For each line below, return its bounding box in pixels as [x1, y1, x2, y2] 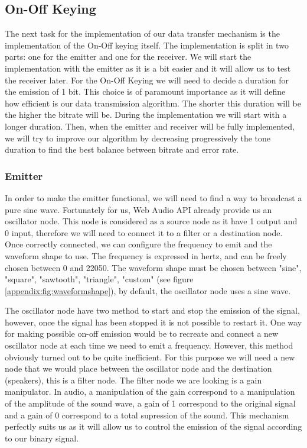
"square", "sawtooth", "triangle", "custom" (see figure [5, 273, 194, 285]
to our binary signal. [5, 431, 79, 444]
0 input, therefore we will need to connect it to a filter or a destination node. [5, 226, 283, 238]
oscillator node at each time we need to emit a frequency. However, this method [5, 339, 293, 352]
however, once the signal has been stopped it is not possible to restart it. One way [5, 315, 302, 328]
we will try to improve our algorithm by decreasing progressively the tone [5, 131, 271, 144]
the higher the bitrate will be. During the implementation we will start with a [5, 108, 287, 121]
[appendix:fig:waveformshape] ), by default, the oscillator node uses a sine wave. [5, 284, 291, 296]
